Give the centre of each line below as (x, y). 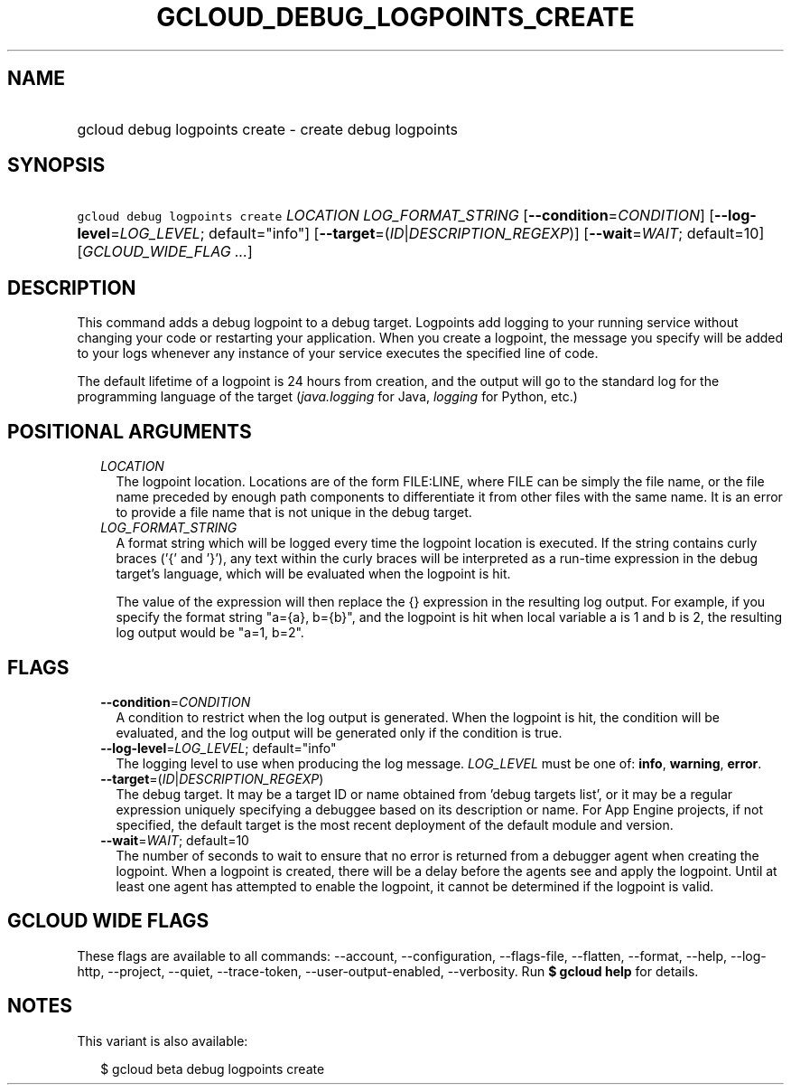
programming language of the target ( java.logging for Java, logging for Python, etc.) (327, 397)
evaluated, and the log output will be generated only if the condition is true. (339, 732)
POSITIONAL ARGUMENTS (130, 431)
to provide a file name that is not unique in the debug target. (294, 513)
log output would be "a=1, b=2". (210, 633)
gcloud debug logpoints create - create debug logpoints (267, 129)
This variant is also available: (163, 1040)
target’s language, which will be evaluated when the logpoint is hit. (313, 574)
